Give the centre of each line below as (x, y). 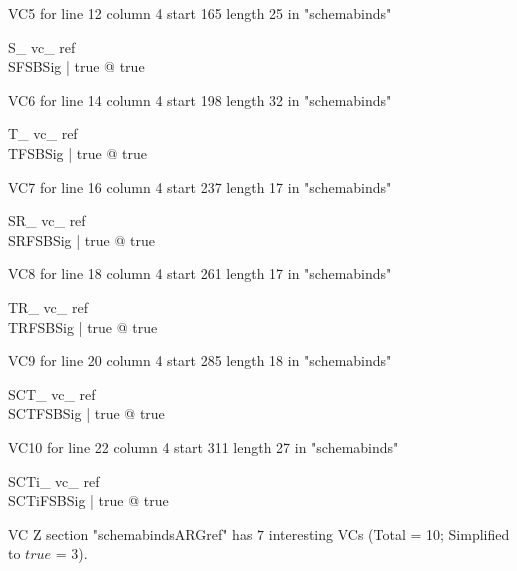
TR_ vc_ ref (48, 306)
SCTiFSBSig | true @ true (88, 500)
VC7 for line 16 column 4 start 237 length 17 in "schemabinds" (200, 186)
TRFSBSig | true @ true (83, 326)
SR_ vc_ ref (47, 220)
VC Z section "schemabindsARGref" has (130, 533)
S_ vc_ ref (42, 46)
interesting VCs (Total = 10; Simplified (389, 533)
